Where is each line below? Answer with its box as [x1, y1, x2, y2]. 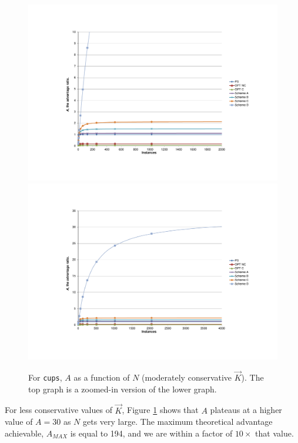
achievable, [5, 427, 44, 439]
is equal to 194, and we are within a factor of [70, 427, 233, 439]
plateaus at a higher [210, 404, 282, 416]
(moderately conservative [142, 371, 232, 384]
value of [5, 415, 33, 428]
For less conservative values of [5, 404, 112, 416]
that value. [255, 427, 294, 439]
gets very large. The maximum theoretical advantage [83, 415, 273, 428]
